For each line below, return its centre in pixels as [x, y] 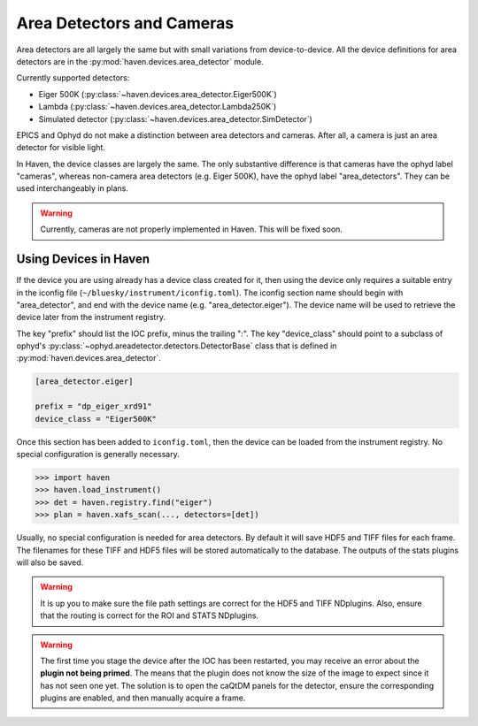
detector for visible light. [61, 148]
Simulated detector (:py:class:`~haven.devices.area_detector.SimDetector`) [176, 118]
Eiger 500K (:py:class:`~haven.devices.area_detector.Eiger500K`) [158, 94]
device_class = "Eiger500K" [96, 419]
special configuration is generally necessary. [98, 455]
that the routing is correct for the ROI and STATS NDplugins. [150, 615]
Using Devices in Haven [83, 260]
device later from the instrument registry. [91, 317]
